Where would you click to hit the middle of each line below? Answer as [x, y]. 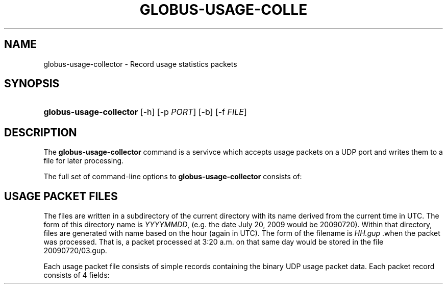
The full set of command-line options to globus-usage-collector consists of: [173, 177]
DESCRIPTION [41, 132]
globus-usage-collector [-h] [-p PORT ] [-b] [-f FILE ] [145, 112]
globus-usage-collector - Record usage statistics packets [140, 64]
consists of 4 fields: [77, 275]
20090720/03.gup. [75, 251]
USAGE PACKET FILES [61, 196]
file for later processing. [84, 161]
